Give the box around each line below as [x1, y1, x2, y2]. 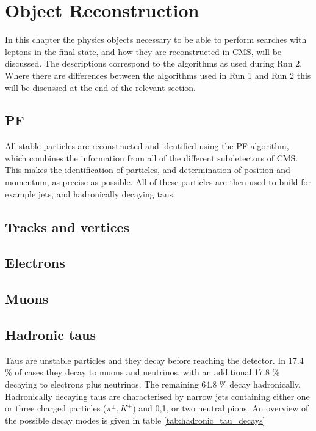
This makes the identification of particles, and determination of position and [5, 163, 290, 176]
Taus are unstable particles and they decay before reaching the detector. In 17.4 [5, 353, 304, 366]
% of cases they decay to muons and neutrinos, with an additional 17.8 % [5, 366, 280, 378]
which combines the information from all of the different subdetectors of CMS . [5, 151, 298, 164]
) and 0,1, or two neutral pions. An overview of [132, 402, 309, 414]
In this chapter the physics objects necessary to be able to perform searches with [5, 33, 307, 46]
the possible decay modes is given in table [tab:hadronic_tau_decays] [5, 413, 265, 426]
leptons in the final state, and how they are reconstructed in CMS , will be [5, 45, 282, 57]
